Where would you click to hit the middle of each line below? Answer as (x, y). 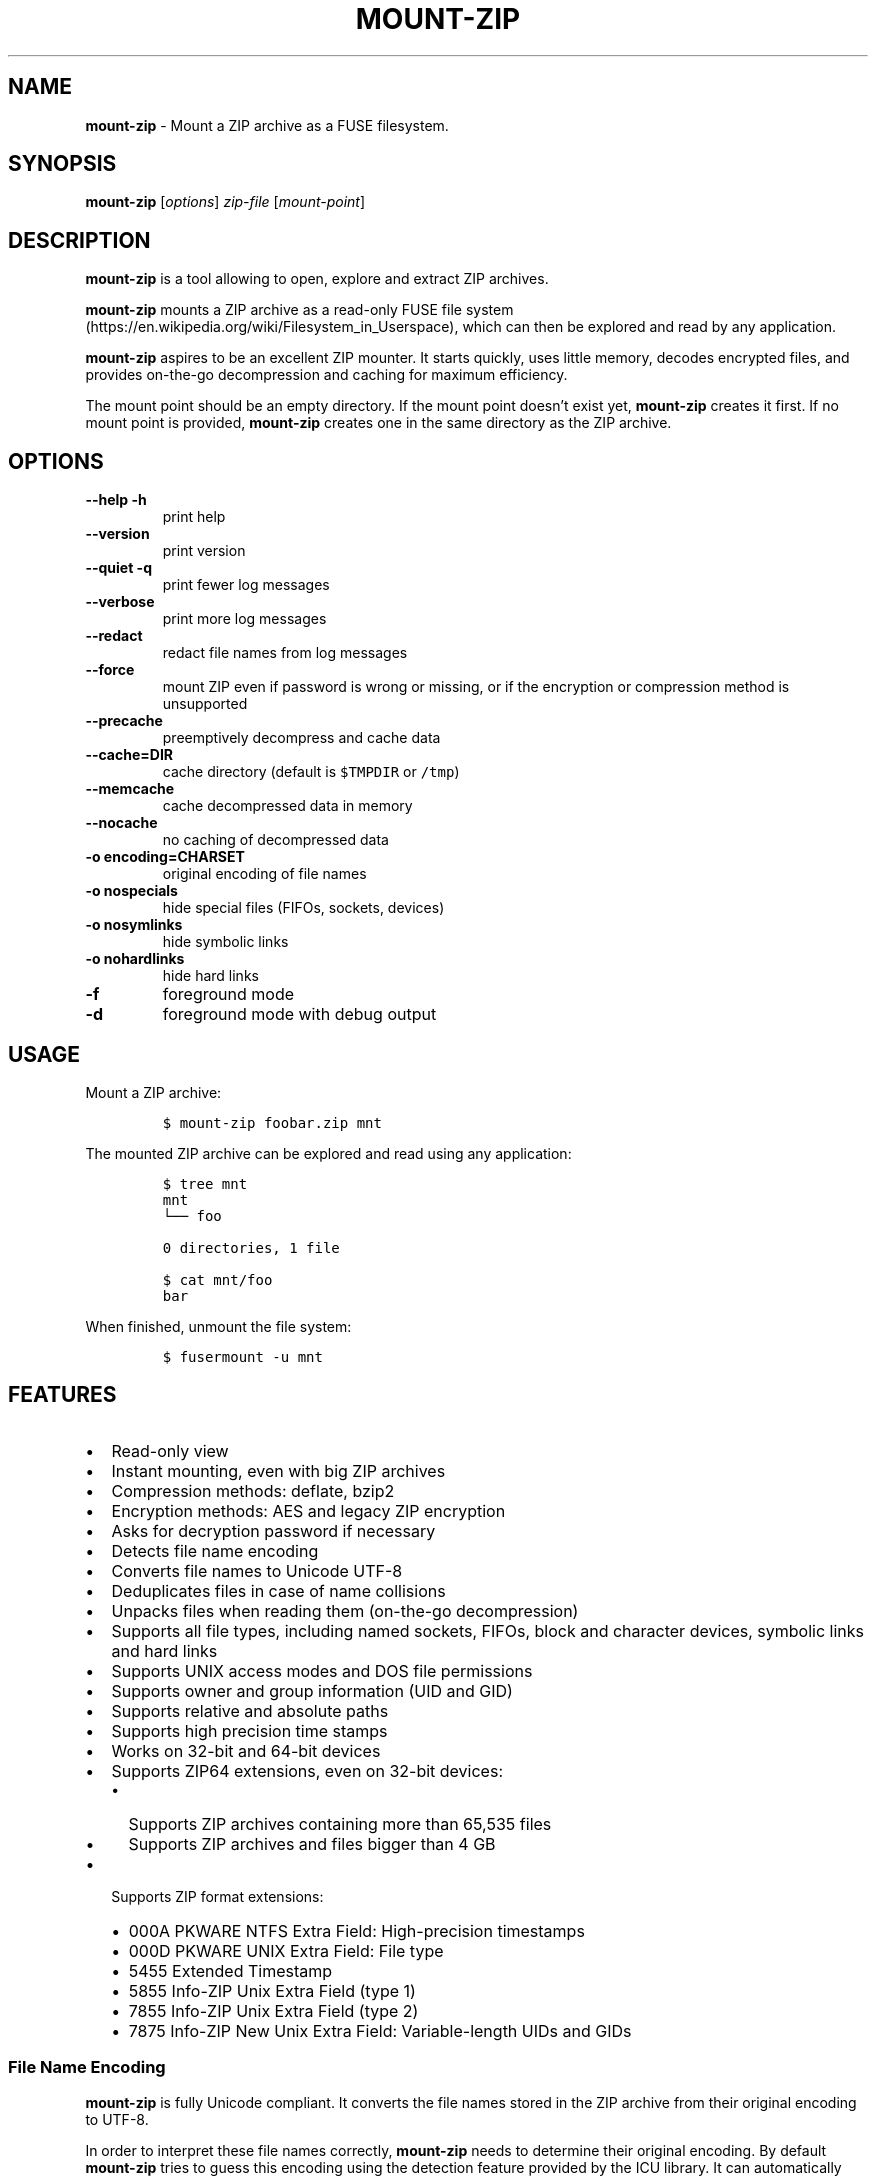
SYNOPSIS (62, 164)
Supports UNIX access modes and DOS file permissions (322, 1670)
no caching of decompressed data (275, 840)
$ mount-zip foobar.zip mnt (272, 1122)
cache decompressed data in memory (287, 806)
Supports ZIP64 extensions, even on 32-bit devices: (307, 1770)
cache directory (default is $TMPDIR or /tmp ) (311, 772)
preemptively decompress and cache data (301, 738)
